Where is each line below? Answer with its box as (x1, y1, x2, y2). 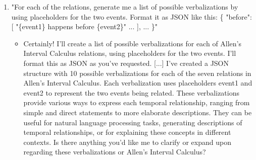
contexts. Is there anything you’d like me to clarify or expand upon (23, 136, 231, 147)
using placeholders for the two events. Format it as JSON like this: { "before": (11, 11, 252, 22)
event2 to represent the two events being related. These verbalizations (23, 87, 240, 98)
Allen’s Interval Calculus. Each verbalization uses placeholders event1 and (23, 77, 252, 88)
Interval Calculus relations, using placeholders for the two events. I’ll (23, 48, 236, 58)
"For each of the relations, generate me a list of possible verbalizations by (11, 2, 238, 12)
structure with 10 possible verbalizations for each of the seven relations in (23, 67, 251, 78)
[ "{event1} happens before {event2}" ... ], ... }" (11, 21, 158, 32)
